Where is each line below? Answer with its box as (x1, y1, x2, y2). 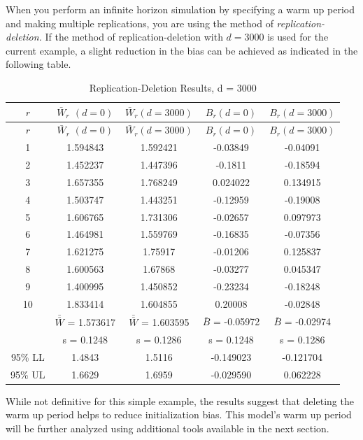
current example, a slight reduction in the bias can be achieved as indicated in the (6, 43, 358, 57)
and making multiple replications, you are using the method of (6, 15, 273, 30)
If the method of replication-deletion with (45, 29, 223, 44)
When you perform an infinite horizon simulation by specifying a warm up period (6, 2, 355, 16)
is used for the (267, 29, 329, 44)
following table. (6, 57, 71, 71)
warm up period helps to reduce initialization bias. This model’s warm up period (6, 407, 352, 422)
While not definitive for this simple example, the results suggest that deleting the (6, 393, 354, 408)
